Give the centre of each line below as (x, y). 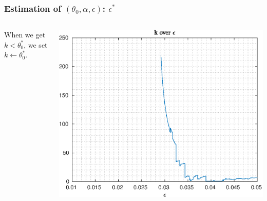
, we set (36, 44)
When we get (25, 35)
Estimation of (33, 8)
